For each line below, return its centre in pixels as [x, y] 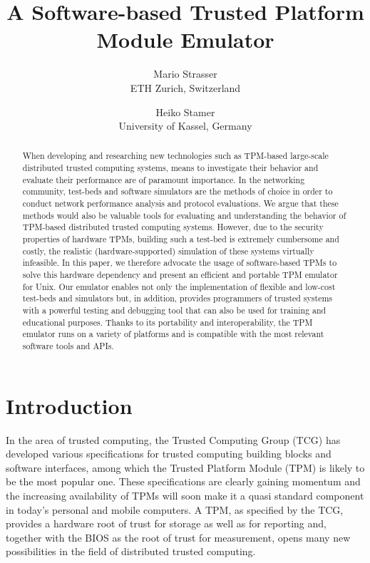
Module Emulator [185, 40]
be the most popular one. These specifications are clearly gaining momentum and [183, 481]
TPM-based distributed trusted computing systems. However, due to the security [173, 227]
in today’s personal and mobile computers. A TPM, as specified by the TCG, [175, 509]
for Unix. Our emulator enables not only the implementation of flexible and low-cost [179, 286]
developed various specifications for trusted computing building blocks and [169, 454]
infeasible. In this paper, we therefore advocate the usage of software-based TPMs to [180, 263]
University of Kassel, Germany [185, 126]
